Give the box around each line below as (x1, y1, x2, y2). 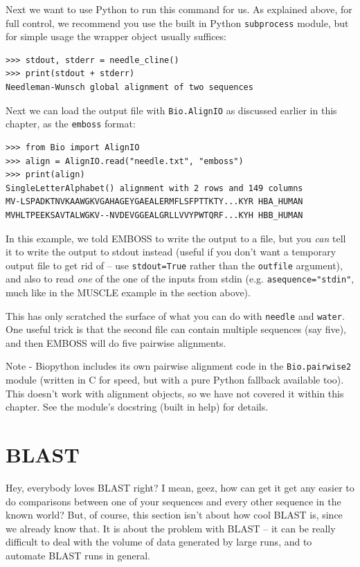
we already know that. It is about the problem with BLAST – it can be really (6, 521, 336, 535)
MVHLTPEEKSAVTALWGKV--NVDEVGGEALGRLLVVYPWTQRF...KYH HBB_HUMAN (6, 210, 303, 220)
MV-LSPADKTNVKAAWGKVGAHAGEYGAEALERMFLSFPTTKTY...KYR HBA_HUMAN (6, 197, 303, 207)
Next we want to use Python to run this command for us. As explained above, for (6, 2, 352, 16)
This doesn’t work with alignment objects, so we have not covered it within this (6, 386, 344, 400)
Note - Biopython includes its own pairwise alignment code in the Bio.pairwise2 (6, 359, 352, 373)
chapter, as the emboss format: (6, 116, 136, 131)
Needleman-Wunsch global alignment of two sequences (6, 82, 253, 93)
